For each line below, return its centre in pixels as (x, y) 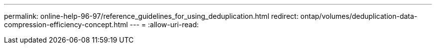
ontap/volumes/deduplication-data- (359, 16)
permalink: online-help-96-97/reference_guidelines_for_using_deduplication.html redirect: (151, 16)
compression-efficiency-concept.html (66, 24)
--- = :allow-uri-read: (164, 24)
